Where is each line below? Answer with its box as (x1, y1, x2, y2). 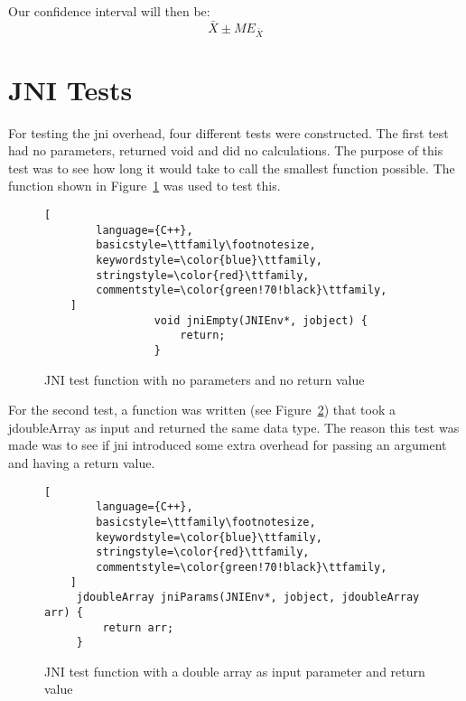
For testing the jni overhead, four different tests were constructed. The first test (8, 123, 449, 142)
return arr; (102, 621, 174, 634)
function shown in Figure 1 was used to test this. (8, 176, 281, 195)
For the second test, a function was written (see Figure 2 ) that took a (8, 400, 396, 419)
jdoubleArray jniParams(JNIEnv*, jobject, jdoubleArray (76, 591, 420, 604)
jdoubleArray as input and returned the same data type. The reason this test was (8, 417, 460, 436)
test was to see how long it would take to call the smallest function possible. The (8, 158, 455, 177)
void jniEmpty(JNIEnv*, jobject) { (154, 313, 368, 327)
